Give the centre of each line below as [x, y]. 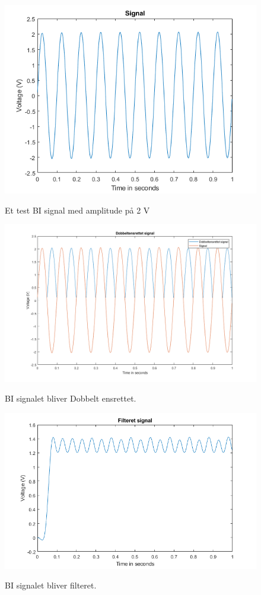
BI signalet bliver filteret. [51, 585]
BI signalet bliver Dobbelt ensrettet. [71, 398]
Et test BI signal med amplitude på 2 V [77, 210]
